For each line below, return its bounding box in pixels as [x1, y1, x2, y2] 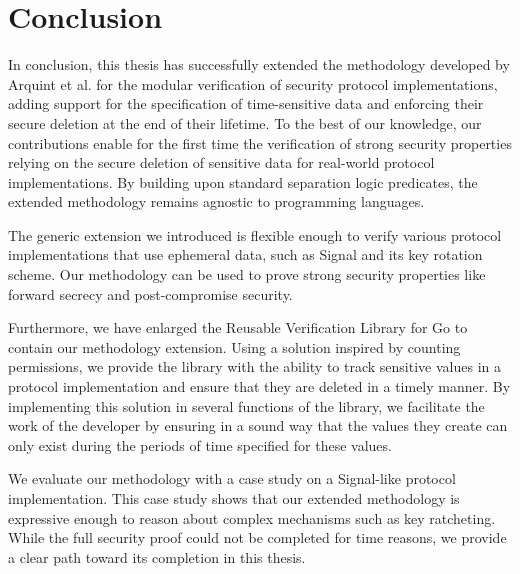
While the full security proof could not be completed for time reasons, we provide [8, 527, 507, 548]
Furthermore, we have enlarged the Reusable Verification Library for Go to [8, 317, 468, 338]
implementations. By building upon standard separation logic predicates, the [8, 171, 478, 192]
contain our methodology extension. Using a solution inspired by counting [8, 336, 461, 357]
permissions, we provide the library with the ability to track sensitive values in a [8, 356, 501, 377]
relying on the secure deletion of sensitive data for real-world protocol [8, 152, 435, 173]
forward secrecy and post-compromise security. [8, 283, 293, 304]
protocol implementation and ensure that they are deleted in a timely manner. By [8, 376, 511, 397]
